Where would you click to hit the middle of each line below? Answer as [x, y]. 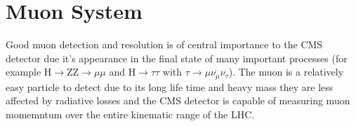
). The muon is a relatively [286, 72]
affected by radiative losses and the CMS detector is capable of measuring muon [178, 100]
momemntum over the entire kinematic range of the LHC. [130, 114]
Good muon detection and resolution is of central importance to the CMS [164, 44]
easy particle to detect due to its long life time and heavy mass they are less [170, 86]
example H [29, 72]
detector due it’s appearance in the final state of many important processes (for [177, 58]
